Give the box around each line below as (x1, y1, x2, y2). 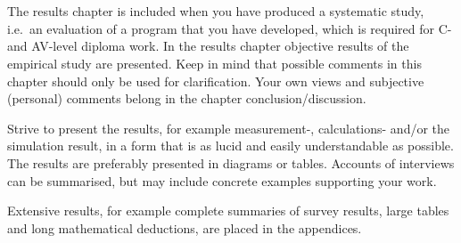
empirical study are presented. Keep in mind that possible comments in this (7, 53, 422, 72)
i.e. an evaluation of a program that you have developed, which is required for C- (7, 19, 452, 37)
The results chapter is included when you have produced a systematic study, (7, 2, 424, 20)
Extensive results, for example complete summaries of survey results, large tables (7, 201, 449, 220)
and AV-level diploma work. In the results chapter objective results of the (7, 36, 409, 55)
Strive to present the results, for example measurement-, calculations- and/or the (7, 118, 450, 137)
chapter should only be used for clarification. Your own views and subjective (7, 71, 424, 90)
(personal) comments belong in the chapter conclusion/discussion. (7, 89, 366, 108)
